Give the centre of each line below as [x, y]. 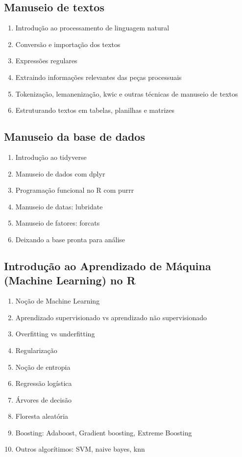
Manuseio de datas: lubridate [59, 206]
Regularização [36, 350]
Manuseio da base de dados [74, 137]
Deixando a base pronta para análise [70, 239]
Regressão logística [44, 383]
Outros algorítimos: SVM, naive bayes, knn [80, 449]
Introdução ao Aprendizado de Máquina [108, 266]
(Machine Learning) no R [70, 280]
